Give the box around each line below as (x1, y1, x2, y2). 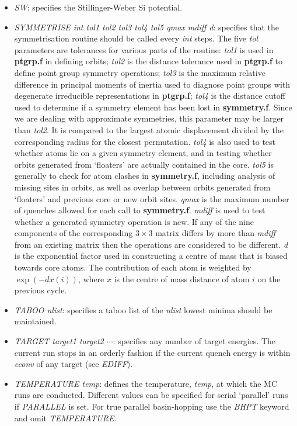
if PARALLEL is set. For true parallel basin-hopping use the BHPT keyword (14, 400, 289, 412)
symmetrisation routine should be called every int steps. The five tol (14, 32, 258, 44)
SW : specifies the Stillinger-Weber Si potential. (14, 1, 183, 13)
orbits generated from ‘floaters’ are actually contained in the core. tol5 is (14, 158, 274, 170)
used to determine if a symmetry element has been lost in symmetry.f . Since (14, 101, 292, 113)
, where (78, 272, 104, 285)
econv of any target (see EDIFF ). (14, 358, 133, 370)
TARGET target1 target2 (14, 335, 104, 347)
